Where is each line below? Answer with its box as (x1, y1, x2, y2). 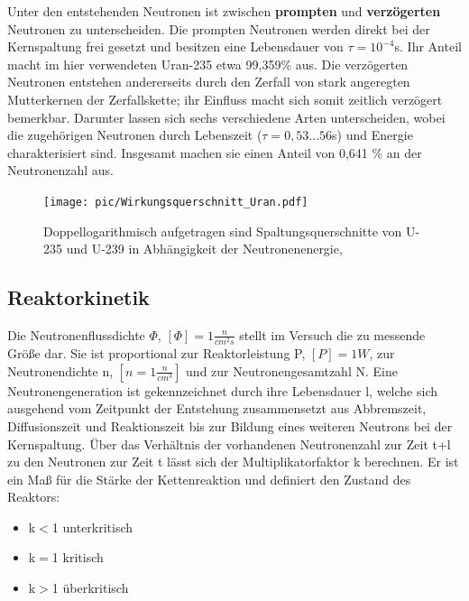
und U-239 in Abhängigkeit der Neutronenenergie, (66, 239, 343, 258)
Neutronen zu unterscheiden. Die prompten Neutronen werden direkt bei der (7, 19, 430, 38)
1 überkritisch (51, 578, 129, 597)
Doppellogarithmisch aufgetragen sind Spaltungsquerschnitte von (43, 221, 402, 240)
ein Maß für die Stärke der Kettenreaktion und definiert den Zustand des (7, 469, 411, 488)
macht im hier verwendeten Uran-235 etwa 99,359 (7, 54, 281, 73)
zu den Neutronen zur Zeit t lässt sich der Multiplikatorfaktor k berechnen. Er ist (7, 452, 459, 471)
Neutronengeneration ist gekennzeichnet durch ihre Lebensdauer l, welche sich (7, 381, 437, 400)
